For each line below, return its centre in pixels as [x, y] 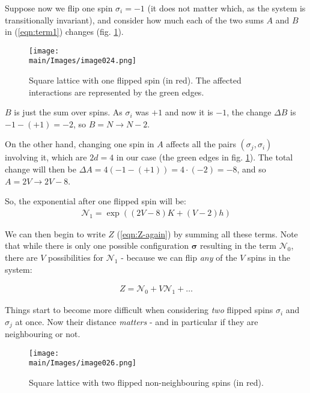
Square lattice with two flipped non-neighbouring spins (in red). [146, 382]
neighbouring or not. [43, 334]
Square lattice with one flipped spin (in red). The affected [135, 80]
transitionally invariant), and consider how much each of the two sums [134, 20]
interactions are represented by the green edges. [117, 92]
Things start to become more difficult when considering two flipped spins [139, 310]
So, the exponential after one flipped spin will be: [96, 201]
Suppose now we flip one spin [59, 8]
